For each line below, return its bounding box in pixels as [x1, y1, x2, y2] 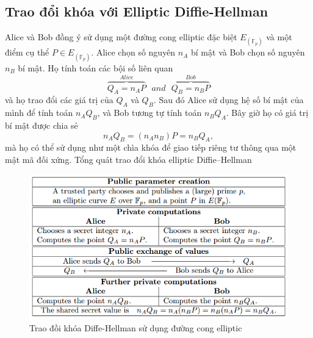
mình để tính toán [5, 106, 73, 119]
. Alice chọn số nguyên [91, 46, 176, 59]
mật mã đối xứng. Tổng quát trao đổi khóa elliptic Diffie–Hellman [5, 153, 252, 165]
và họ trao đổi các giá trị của [5, 93, 113, 106]
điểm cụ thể [5, 46, 49, 59]
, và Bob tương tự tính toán [97, 106, 202, 119]
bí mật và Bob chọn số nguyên [191, 46, 305, 59]
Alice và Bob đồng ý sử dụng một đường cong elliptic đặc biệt [5, 31, 237, 43]
